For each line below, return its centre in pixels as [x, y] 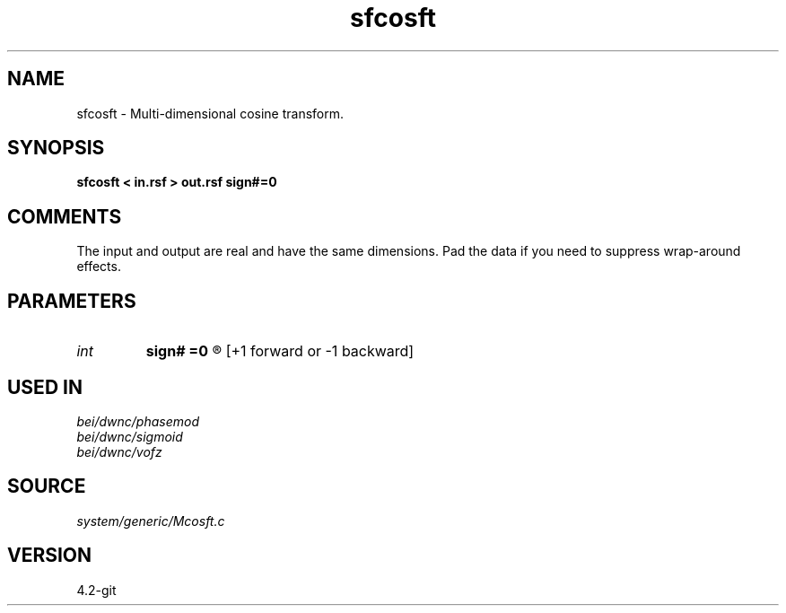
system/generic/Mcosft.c [151, 521]
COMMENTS [65, 216]
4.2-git [96, 590]
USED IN [45, 387]
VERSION [50, 556]
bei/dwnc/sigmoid [130, 436]
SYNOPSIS [56, 148]
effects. [99, 267]
